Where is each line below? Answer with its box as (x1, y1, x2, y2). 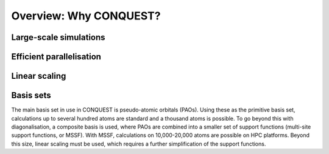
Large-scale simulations (11, 32, 106, 42)
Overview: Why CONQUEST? (11, 9, 161, 22)
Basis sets (11, 90, 51, 101)
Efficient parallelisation (11, 52, 102, 62)
